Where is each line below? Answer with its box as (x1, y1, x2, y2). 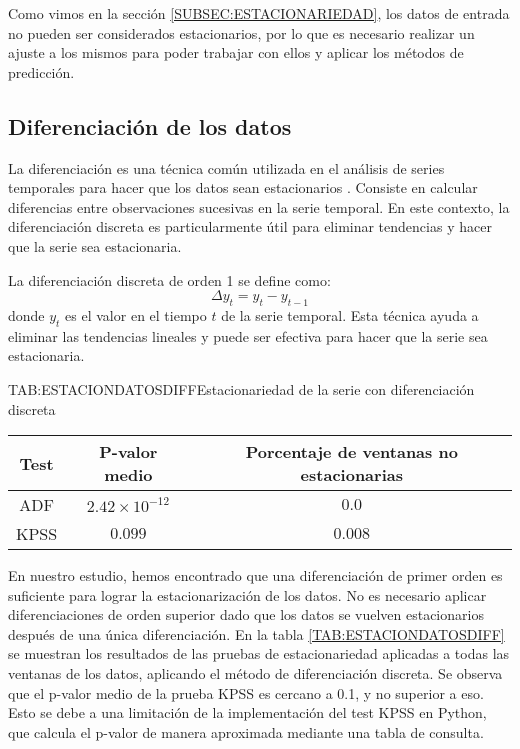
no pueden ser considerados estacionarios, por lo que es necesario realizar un (8, 22, 475, 43)
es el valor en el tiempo (65, 304, 207, 325)
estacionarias (300, 463, 403, 487)
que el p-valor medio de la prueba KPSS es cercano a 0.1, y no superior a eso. (8, 682, 484, 703)
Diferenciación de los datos (8, 110, 292, 141)
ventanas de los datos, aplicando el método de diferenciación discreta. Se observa (8, 663, 503, 684)
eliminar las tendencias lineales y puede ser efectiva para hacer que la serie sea (8, 325, 488, 346)
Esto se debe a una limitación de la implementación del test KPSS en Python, (8, 702, 487, 723)
